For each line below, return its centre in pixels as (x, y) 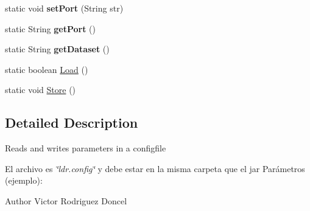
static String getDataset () (57, 49)
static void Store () (41, 90)
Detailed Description (72, 123)
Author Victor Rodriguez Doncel (66, 200)
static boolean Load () (47, 69)
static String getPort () (50, 28)
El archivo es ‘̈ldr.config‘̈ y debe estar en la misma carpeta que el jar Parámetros (155, 168)
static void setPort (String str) (64, 8)
